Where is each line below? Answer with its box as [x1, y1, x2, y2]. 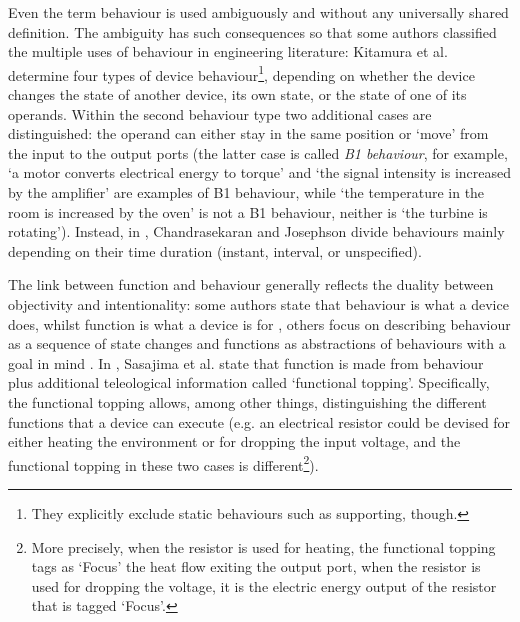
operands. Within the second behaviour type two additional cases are [8, 103, 432, 124]
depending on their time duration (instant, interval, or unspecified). [8, 240, 422, 261]
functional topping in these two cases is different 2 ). [8, 451, 319, 475]
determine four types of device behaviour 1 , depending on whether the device [8, 61, 475, 85]
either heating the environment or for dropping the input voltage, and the [8, 431, 461, 452]
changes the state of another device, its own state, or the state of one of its [8, 84, 467, 105]
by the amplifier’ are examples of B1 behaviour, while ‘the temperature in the [8, 182, 485, 202]
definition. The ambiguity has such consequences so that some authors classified [8, 21, 497, 42]
